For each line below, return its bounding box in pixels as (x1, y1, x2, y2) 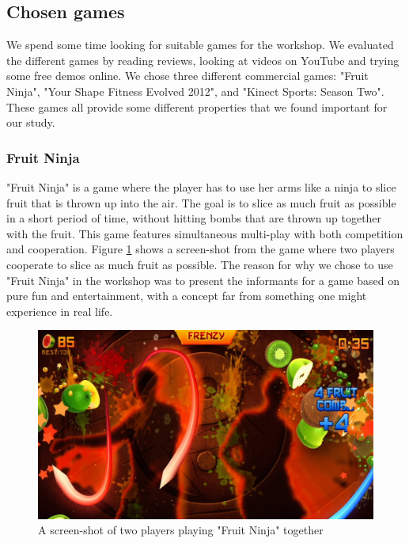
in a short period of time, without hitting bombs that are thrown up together (6, 210, 382, 226)
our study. (6, 114, 55, 131)
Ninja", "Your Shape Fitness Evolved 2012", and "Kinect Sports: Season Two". (6, 82, 384, 99)
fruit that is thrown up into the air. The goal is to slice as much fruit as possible (6, 194, 396, 211)
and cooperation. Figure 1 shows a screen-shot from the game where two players (6, 241, 395, 257)
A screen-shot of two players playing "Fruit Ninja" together (38, 522, 324, 538)
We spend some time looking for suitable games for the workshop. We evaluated (6, 36, 394, 53)
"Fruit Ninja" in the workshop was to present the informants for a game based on (6, 271, 400, 288)
